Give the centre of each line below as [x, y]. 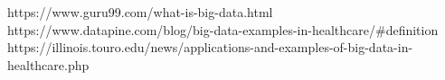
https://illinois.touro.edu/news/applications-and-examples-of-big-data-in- [210, 47]
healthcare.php [48, 64]
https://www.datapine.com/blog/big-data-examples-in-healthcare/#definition [223, 29]
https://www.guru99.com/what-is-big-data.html [140, 12]
